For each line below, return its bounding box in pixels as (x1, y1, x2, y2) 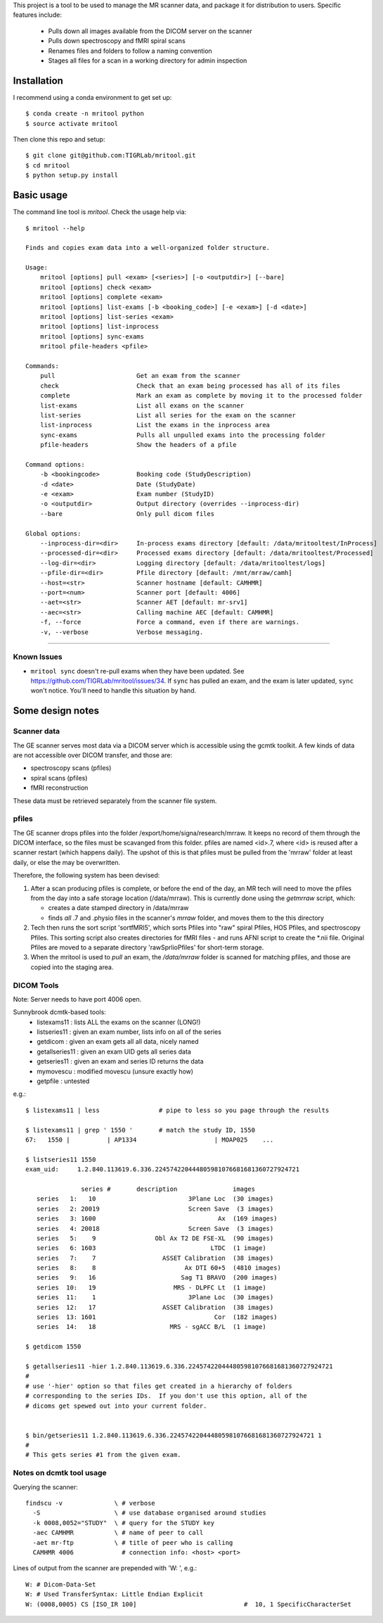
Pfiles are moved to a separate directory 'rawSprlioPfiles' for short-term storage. (30, 943, 264, 952)
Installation (13, 75, 63, 87)
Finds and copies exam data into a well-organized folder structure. (25, 244, 271, 252)
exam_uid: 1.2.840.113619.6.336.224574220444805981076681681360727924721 (25, 1166, 300, 1173)
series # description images (81, 1185, 256, 1193)
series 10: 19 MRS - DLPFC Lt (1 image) (36, 1283, 266, 1292)
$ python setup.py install (25, 171, 119, 179)
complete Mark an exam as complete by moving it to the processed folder (39, 391, 363, 400)
